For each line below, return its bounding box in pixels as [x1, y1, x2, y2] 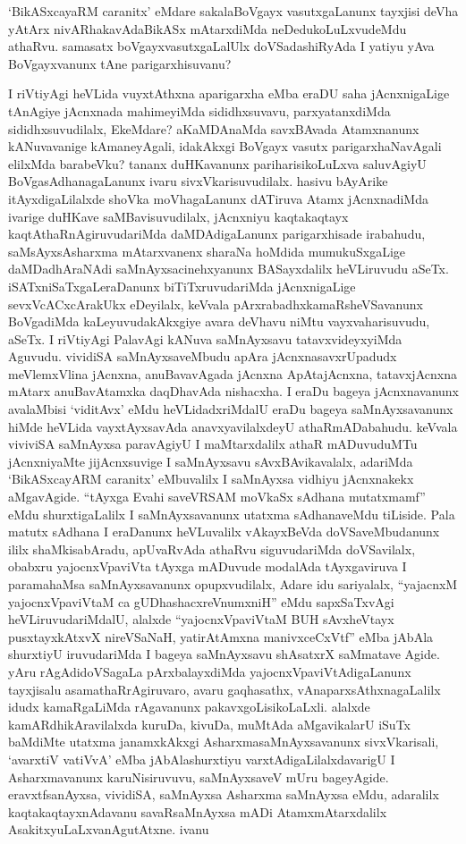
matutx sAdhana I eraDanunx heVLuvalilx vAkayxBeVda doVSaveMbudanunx [8, 522, 440, 541]
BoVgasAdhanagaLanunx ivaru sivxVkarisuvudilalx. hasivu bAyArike [8, 172, 388, 190]
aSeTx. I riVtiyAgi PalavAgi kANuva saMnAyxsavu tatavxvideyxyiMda [8, 329, 402, 348]
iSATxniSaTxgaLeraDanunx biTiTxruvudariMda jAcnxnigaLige [8, 276, 356, 295]
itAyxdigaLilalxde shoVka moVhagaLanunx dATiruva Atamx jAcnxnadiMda [8, 189, 428, 207]
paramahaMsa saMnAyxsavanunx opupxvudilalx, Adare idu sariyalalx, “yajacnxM [8, 575, 458, 593]
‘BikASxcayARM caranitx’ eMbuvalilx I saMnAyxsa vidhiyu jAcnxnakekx [8, 469, 414, 488]
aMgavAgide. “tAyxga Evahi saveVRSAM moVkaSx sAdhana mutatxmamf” [8, 487, 426, 506]
